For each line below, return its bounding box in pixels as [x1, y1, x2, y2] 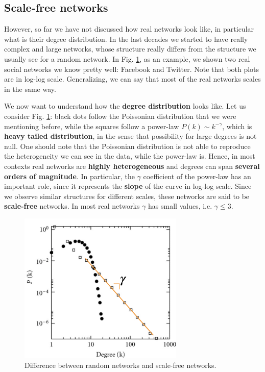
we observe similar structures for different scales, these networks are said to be [4, 190, 250, 201]
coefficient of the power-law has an [143, 170, 251, 181]
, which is [222, 120, 252, 131]
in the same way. [4, 83, 56, 94]
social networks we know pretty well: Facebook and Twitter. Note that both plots [4, 63, 259, 74]
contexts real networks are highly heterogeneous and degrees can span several [4, 160, 260, 171]
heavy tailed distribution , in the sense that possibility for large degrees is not [4, 131, 257, 141]
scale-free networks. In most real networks [4, 201, 140, 211]
